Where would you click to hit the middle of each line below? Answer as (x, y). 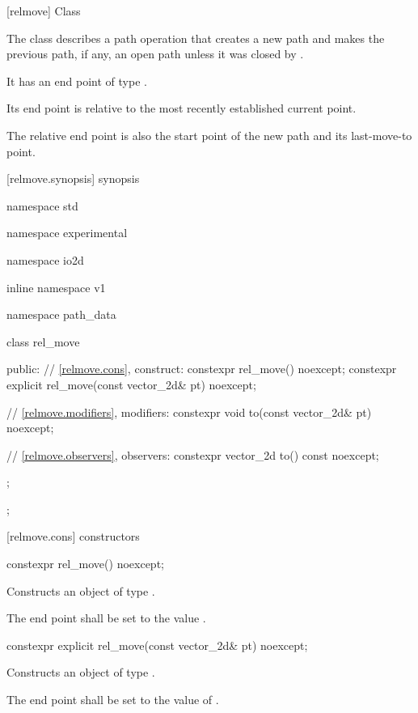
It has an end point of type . (77, 81)
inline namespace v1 (56, 287)
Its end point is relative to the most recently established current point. (182, 108)
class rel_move (43, 341)
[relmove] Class (44, 11)
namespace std (42, 205)
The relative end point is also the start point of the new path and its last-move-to (209, 135)
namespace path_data (61, 314)
